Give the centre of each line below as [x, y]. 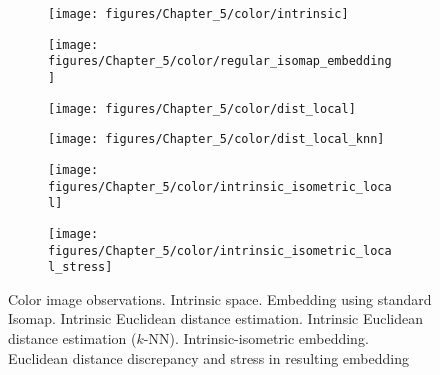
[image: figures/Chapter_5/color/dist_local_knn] [216, 139]
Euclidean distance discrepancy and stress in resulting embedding [208, 357]
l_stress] [80, 267]
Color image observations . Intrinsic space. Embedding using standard [220, 298]
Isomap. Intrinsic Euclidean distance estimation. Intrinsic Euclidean [216, 318]
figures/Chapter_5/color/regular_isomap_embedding [220, 61]
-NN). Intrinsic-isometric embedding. [256, 338]
